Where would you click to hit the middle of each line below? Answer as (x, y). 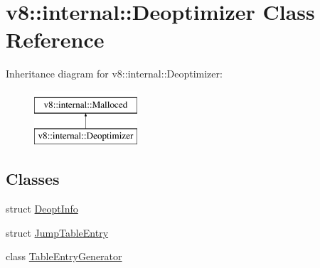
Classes (33, 179)
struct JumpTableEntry (57, 232)
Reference (55, 39)
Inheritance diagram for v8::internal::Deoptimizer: (114, 74)
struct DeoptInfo (42, 209)
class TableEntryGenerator (64, 256)
